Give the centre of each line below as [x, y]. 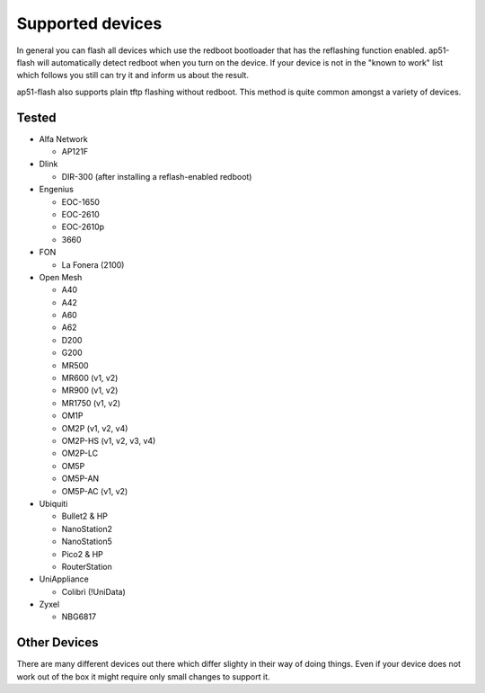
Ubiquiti [53, 503]
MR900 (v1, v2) [90, 390]
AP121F [75, 152]
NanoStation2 [87, 529]
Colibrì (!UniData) [93, 591]
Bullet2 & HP [84, 516]
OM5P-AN [80, 479]
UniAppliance [64, 579]
